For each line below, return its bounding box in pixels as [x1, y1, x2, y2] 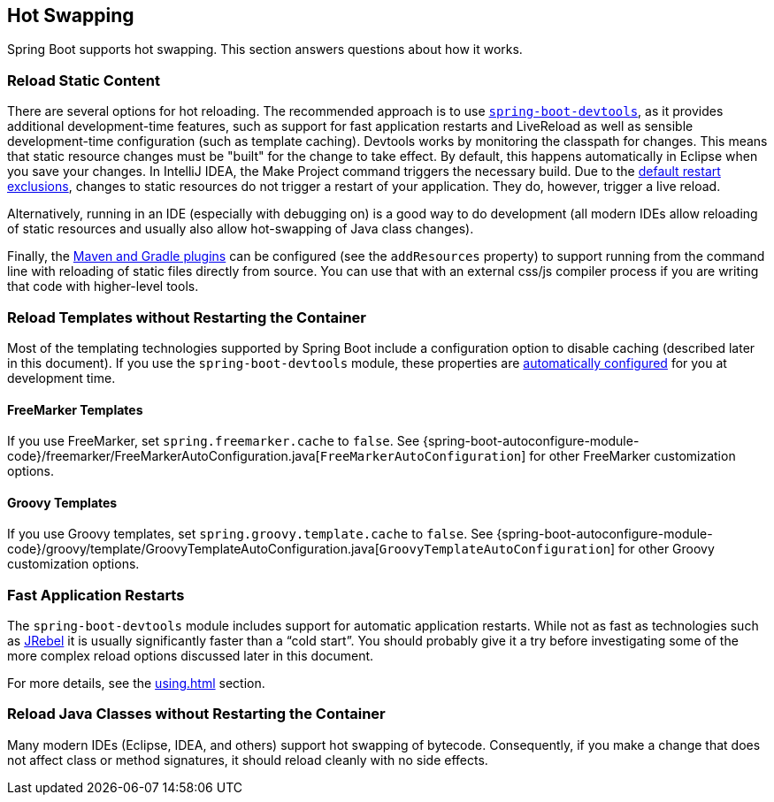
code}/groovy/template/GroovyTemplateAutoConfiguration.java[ [7, 541, 379, 557]
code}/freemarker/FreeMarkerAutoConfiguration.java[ [7, 448, 320, 464]
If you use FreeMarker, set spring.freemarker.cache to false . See [7, 433, 420, 449]
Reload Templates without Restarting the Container [7, 308, 366, 326]
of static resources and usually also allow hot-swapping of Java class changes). [7, 221, 474, 237]
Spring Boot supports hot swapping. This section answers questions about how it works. [7, 42, 523, 57]
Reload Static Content [7, 71, 160, 89]
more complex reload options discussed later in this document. [7, 648, 374, 664]
